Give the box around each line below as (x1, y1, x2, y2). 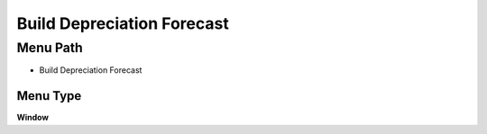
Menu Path (16, 40, 83, 56)
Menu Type (16, 88, 82, 103)
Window (16, 112, 50, 123)
